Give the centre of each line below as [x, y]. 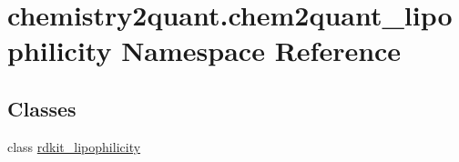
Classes [42, 108]
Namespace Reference [261, 51]
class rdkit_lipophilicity [74, 146]
